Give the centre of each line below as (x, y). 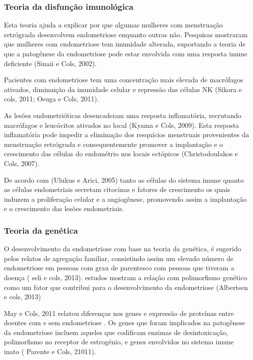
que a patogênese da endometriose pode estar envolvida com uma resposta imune (126, 53)
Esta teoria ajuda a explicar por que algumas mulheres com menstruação (114, 25)
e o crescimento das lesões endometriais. (64, 208)
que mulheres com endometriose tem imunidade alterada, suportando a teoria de (125, 44)
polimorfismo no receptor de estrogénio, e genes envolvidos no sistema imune (119, 342)
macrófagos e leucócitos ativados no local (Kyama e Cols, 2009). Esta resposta (122, 125)
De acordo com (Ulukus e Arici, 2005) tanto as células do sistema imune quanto (124, 180)
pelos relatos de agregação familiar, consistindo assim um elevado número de (119, 258)
